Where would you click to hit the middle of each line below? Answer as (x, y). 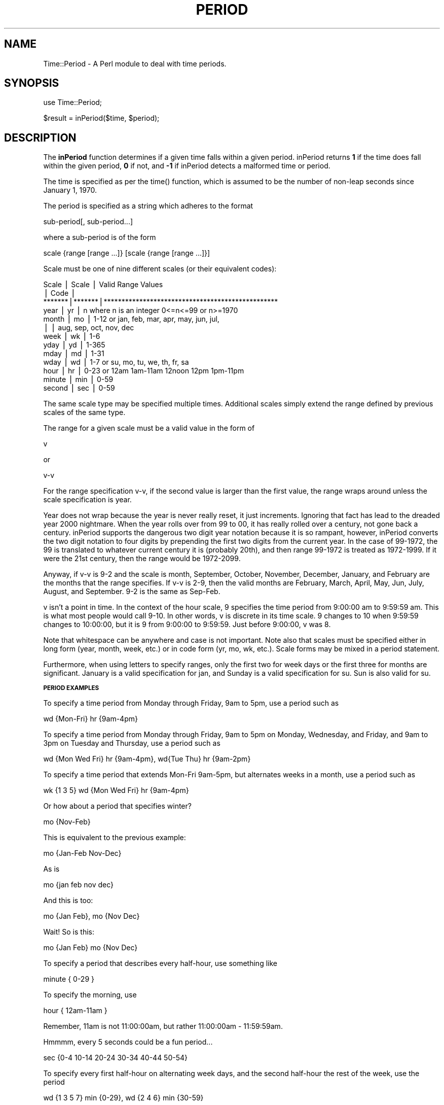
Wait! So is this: (69, 932)
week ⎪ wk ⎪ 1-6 (72, 336)
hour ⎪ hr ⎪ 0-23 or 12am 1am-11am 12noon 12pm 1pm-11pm (144, 371)
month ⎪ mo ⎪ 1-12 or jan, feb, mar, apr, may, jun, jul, (131, 319)
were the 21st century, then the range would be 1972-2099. (142, 559)
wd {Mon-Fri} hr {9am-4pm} (90, 719)
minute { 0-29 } (69, 979)
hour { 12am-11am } (75, 1011)
